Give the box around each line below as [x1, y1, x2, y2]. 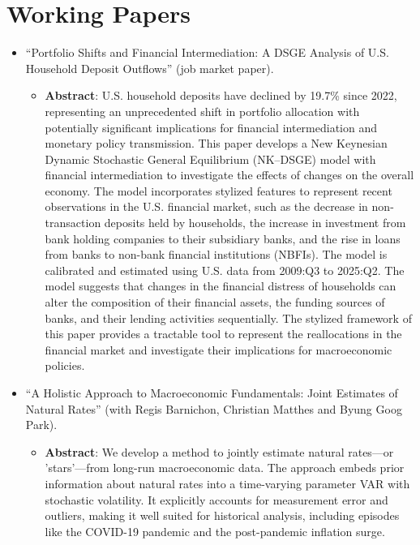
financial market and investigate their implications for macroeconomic [45, 341, 392, 358]
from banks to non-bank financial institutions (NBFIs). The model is [45, 246, 388, 263]
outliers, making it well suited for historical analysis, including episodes [45, 507, 400, 524]
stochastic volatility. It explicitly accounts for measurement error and [45, 491, 388, 508]
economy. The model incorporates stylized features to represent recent [45, 182, 392, 199]
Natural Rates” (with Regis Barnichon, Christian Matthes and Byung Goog [25, 400, 402, 417]
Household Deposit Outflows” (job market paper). [25, 59, 274, 76]
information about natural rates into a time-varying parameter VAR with [45, 474, 410, 491]
